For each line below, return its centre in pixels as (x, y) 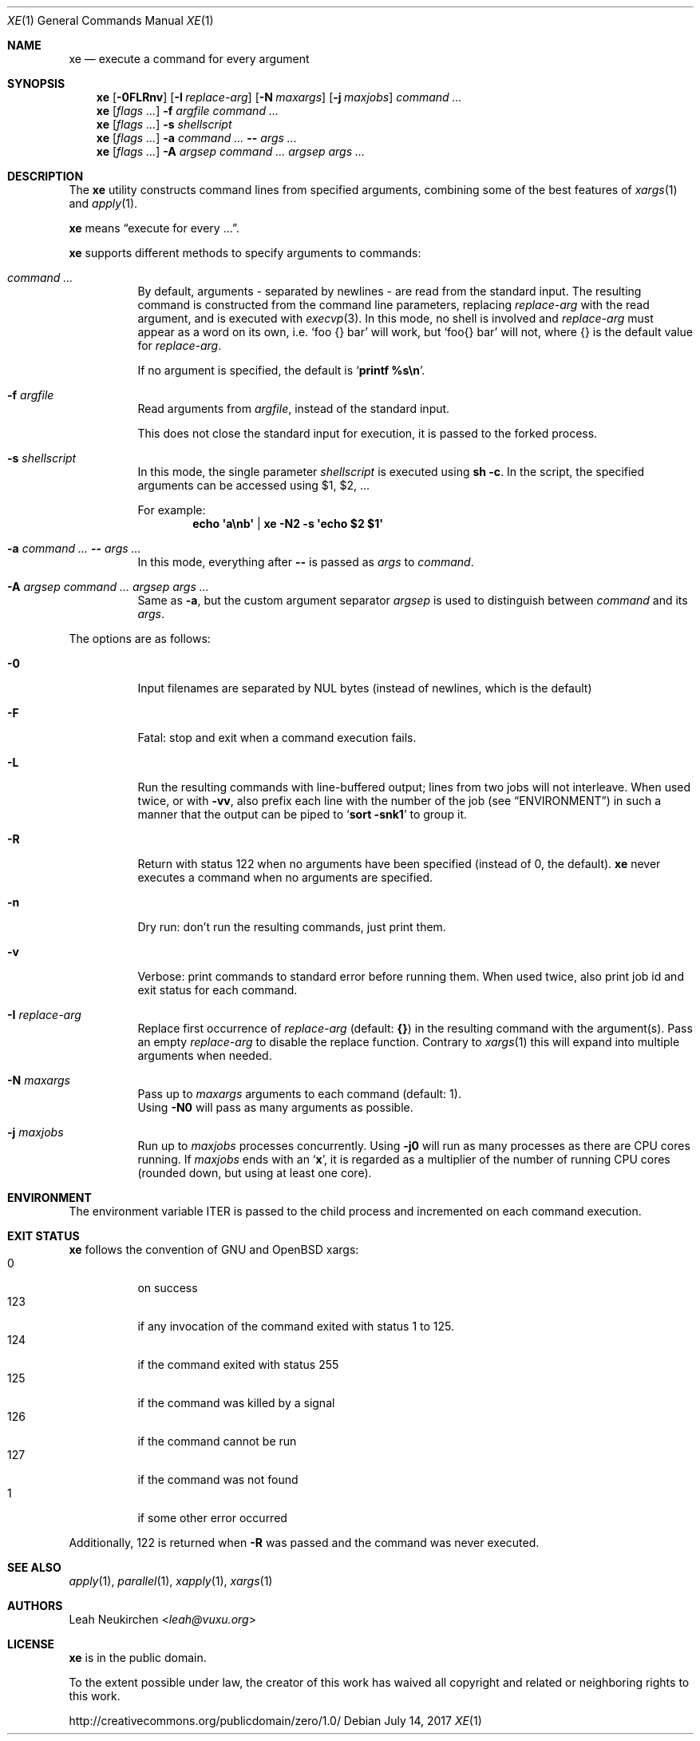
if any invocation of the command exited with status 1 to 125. (296, 1326)
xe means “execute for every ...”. (154, 228)
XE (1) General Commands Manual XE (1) (111, 20)
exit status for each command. (218, 990)
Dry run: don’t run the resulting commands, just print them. (292, 927)
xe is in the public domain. (138, 1658)
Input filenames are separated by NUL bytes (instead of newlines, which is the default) (365, 688)
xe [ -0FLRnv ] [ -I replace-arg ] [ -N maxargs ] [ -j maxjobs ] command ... (279, 97)
